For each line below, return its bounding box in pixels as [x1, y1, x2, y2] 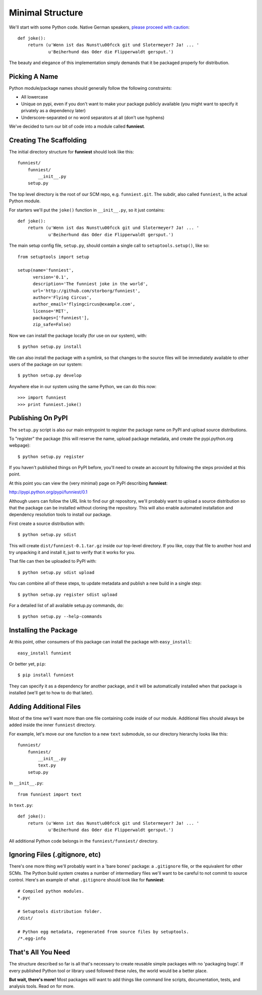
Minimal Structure [9, 7, 83, 18]
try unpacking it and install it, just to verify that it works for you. [9, 549, 135, 555]
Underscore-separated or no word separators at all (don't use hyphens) [21, 114, 164, 120]
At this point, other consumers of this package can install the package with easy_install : [9, 639, 192, 645]
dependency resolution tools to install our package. [9, 512, 112, 518]
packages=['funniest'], [33, 315, 90, 321]
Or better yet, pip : [9, 661, 46, 667]
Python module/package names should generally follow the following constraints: [9, 85, 172, 91]
